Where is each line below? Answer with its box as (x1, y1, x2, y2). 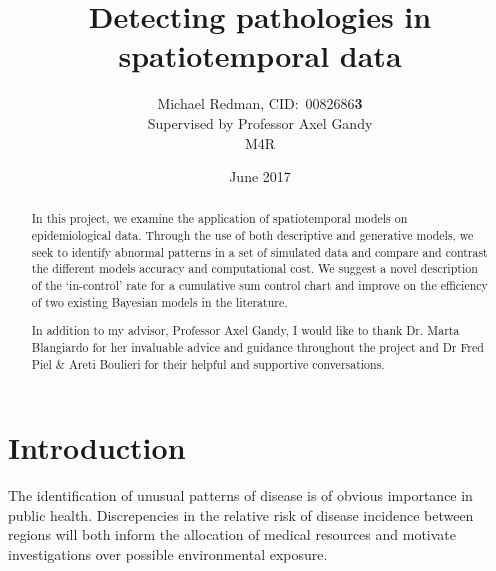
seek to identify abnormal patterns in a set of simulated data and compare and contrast (31, 243, 488, 260)
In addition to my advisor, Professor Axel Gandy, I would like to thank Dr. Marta (31, 322, 460, 339)
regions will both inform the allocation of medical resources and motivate (8, 524, 456, 545)
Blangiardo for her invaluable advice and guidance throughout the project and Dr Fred (31, 338, 484, 355)
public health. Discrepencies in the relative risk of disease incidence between (8, 504, 474, 525)
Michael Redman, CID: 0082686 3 (157, 93, 363, 114)
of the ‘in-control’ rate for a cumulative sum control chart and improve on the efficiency (31, 277, 488, 294)
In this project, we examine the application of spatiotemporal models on (31, 210, 408, 227)
